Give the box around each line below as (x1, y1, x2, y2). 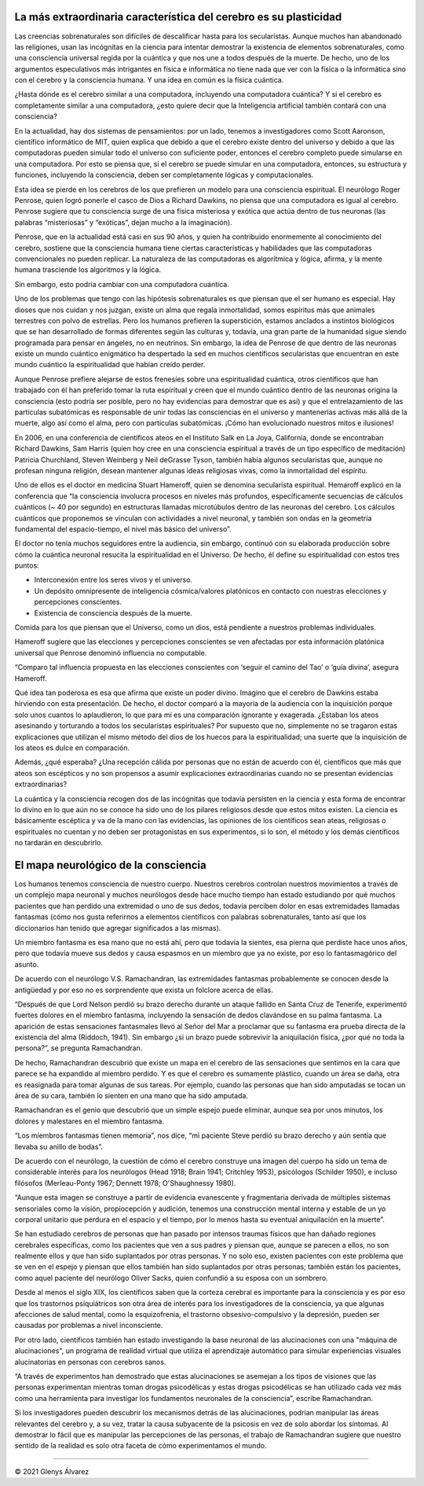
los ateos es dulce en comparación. (14, 743, 130, 752)
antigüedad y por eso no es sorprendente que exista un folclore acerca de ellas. (14, 985, 274, 995)
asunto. (14, 959, 39, 969)
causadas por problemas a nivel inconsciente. (14, 1321, 163, 1330)
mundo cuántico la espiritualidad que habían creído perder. (14, 360, 206, 370)
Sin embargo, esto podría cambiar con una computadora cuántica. (14, 279, 229, 289)
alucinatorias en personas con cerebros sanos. (14, 1357, 166, 1366)
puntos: (14, 561, 39, 570)
